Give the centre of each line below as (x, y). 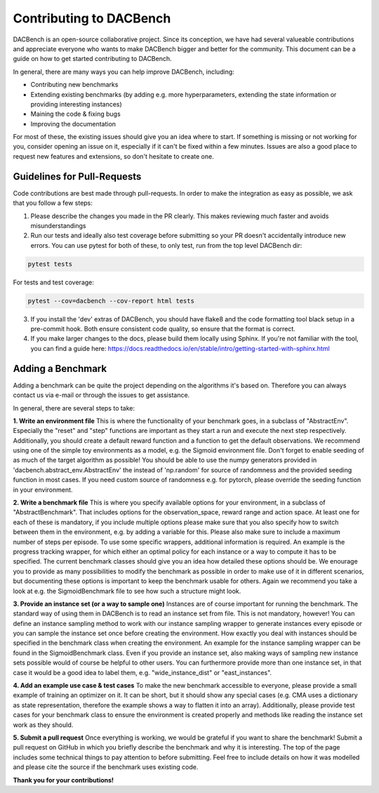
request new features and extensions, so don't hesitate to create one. (113, 156)
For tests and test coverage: (54, 282)
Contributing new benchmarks (74, 85)
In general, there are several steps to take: (74, 408)
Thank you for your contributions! (64, 780)
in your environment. (43, 489)
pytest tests (50, 264)
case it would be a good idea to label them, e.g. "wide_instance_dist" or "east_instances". (142, 672)
